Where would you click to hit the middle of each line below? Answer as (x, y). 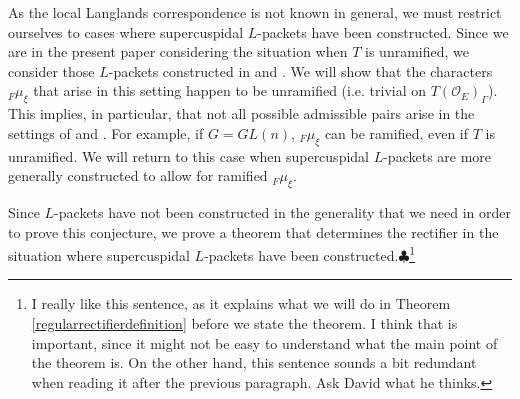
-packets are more (437, 155)
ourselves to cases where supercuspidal (126, 31)
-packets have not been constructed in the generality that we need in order (282, 211)
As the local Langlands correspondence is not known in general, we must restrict (255, 12)
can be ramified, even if (396, 132)
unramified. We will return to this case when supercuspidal (188, 155)
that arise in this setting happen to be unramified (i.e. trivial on (230, 90)
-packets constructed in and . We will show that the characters (300, 70)
